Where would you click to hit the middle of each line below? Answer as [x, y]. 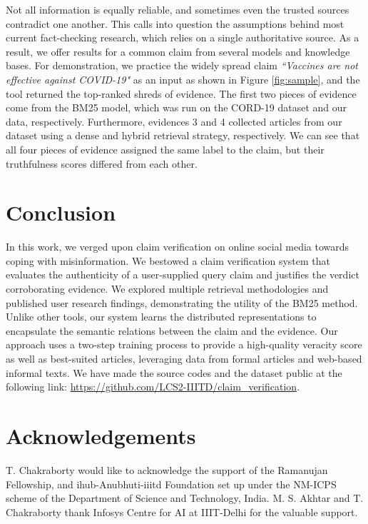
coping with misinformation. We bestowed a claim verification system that [168, 260]
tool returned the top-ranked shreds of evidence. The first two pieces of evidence [181, 93]
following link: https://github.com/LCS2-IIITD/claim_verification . [153, 387]
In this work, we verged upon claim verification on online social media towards [178, 247]
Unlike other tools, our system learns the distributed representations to [161, 317]
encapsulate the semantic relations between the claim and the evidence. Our [172, 330]
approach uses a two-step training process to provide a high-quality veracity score [184, 344]
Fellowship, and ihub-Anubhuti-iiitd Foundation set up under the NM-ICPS [171, 484]
